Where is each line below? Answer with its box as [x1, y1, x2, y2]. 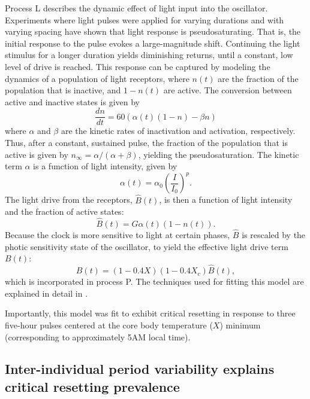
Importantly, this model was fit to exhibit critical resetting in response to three [5, 307, 296, 319]
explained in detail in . [5, 287, 88, 299]
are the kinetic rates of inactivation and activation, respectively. [61, 124, 296, 137]
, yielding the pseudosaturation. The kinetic [138, 148, 299, 160]
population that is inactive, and [5, 84, 121, 96]
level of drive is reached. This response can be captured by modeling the [5, 60, 270, 72]
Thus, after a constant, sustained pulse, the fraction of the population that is [5, 136, 288, 148]
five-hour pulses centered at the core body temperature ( [5, 318, 213, 331]
